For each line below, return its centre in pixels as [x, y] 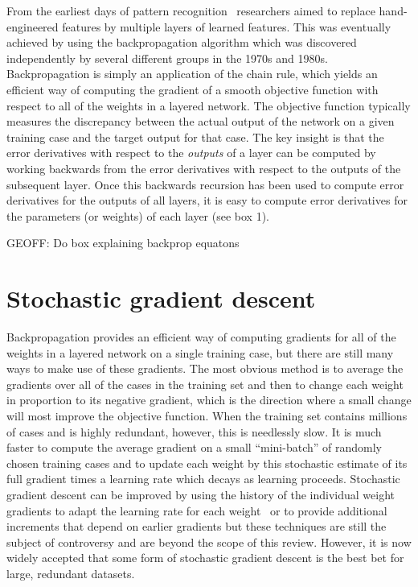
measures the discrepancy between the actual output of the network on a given [201, 121]
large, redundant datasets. [71, 573]
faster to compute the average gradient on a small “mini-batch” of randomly [194, 447]
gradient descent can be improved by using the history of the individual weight [201, 494]
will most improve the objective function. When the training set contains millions [207, 415]
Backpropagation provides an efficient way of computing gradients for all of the [201, 337]
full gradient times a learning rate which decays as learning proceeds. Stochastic [203, 479]
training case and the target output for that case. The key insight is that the [195, 136]
